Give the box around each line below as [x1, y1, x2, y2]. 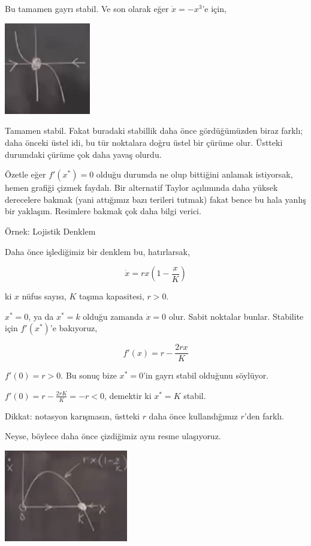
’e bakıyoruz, [50, 322, 98, 334]
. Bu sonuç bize [61, 369, 117, 382]
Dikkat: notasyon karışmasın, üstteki [5, 409, 140, 422]
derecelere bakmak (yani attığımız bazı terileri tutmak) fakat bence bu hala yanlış [5, 193, 306, 205]
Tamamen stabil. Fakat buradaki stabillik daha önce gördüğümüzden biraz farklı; [5, 124, 303, 137]
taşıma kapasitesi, [78, 290, 144, 302]
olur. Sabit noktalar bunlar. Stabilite [168, 310, 304, 322]
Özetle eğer [5, 168, 46, 181]
